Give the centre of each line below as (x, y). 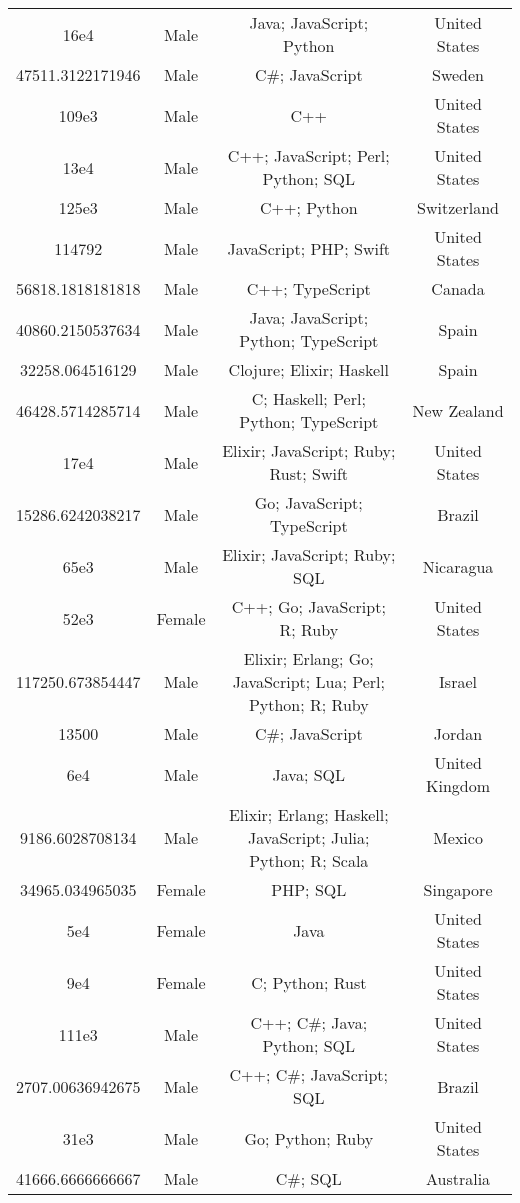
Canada (458, 288)
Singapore (458, 889)
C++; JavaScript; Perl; (308, 155)
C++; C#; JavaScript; (309, 1074)
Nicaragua (458, 566)
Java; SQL (309, 774)
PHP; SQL (309, 889)
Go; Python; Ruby (309, 1138)
